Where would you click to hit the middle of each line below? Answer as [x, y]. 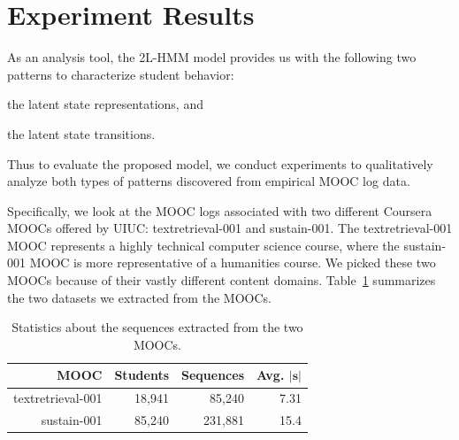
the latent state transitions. [81, 133]
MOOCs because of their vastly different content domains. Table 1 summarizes [222, 280]
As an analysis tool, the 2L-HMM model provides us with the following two [212, 57]
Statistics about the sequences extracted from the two [157, 327]
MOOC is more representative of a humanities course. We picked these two [233, 262]
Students [142, 375]
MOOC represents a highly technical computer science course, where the [203, 245]
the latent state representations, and [105, 104]
